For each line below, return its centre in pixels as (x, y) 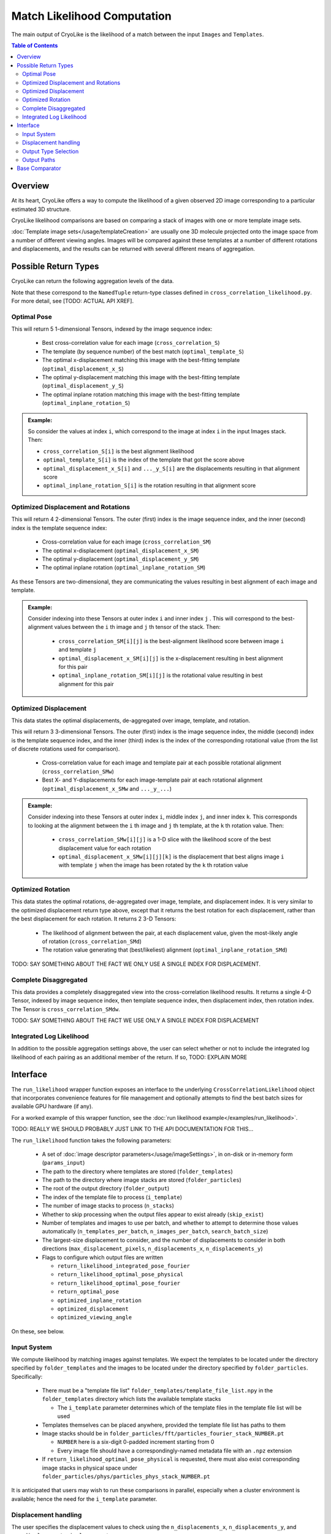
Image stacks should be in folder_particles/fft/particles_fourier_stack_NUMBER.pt (163, 1433)
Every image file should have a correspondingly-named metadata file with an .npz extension (175, 1451)
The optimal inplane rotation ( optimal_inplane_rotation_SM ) (124, 568)
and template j (78, 650)
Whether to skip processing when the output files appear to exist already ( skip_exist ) (153, 1214)
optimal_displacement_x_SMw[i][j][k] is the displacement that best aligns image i (171, 857)
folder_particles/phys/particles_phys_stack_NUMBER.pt (126, 1476)
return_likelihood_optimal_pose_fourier (119, 1283)
